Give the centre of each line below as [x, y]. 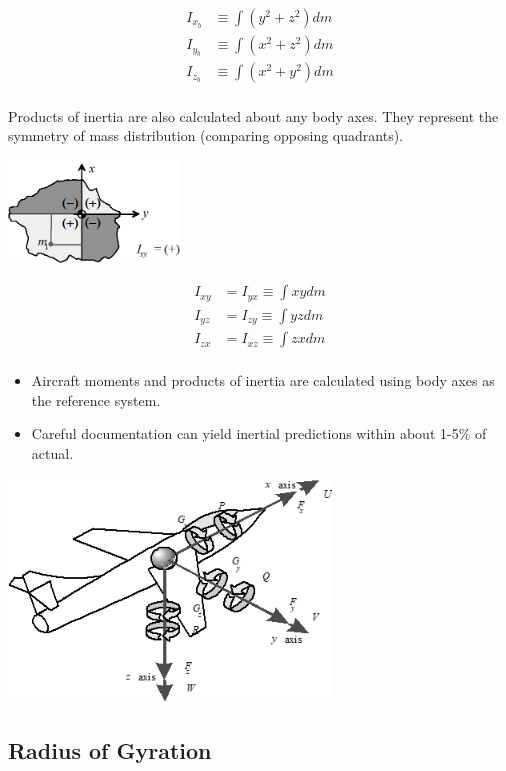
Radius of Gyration [110, 749]
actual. [52, 452]
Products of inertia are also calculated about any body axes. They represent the [253, 115]
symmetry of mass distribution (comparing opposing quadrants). [205, 135]
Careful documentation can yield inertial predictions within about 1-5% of [259, 433]
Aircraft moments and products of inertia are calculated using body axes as [263, 380]
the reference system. [96, 399]
